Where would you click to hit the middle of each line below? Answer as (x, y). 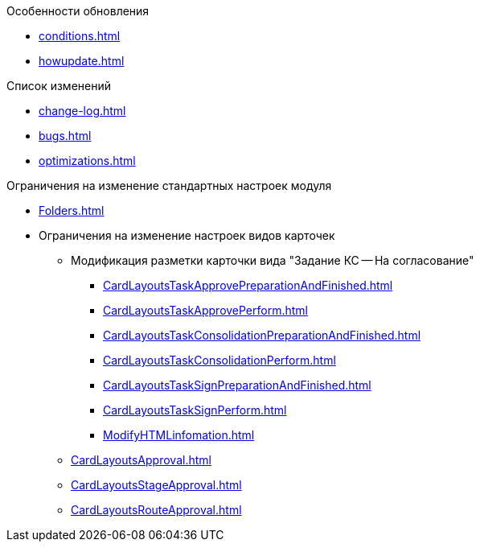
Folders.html (72, 210)
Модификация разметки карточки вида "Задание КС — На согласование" (273, 260)
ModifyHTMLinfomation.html (179, 435)
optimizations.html (87, 161)
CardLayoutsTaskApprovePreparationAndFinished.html (248, 285)
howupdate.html (82, 61)
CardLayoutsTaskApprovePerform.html (205, 310)
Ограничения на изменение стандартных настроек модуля (169, 185)
